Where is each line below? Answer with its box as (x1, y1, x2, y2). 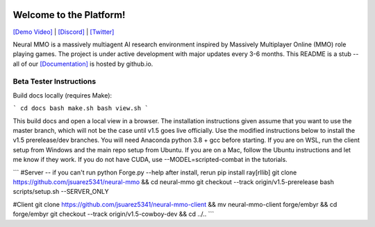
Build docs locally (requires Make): (12, 91, 112, 100)
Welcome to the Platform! (12, 9, 126, 21)
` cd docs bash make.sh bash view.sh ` (12, 105, 149, 112)
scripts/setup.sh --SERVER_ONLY (12, 188, 109, 196)
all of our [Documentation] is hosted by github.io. (12, 60, 153, 68)
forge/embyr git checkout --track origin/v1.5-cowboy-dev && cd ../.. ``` (12, 210, 215, 218)
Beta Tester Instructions (12, 77, 97, 87)
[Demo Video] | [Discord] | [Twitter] (12, 28, 115, 36)
